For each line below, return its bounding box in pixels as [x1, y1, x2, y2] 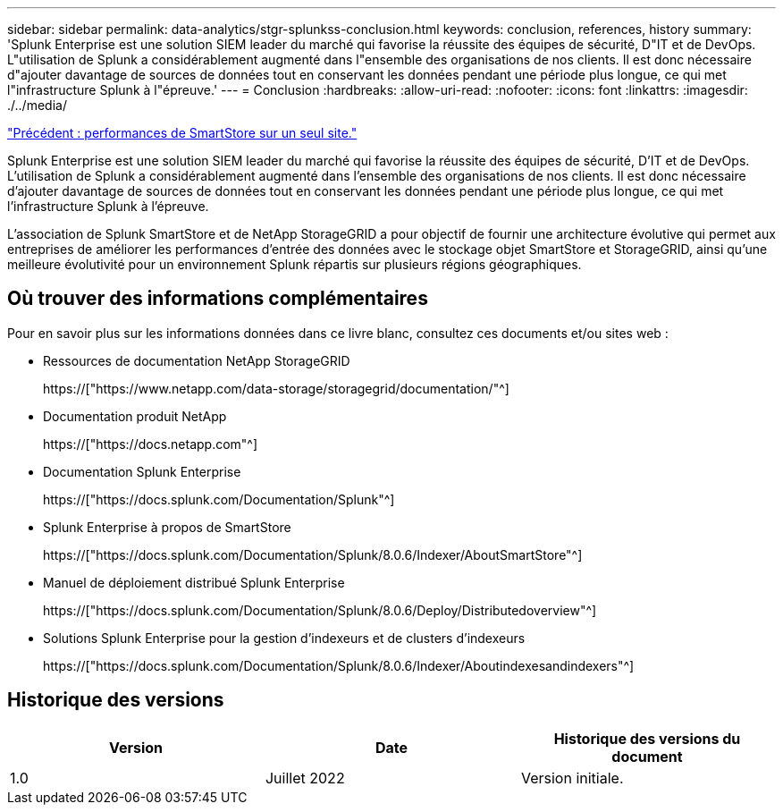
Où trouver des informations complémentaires [7, 287, 428, 310]
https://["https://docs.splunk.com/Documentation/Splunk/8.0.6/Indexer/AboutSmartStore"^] [43, 546, 583, 562]
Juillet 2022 [265, 768, 345, 787]
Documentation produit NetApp [43, 408, 227, 424]
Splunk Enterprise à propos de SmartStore [43, 519, 291, 535]
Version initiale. [520, 768, 624, 787]
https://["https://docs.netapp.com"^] [43, 436, 258, 452]
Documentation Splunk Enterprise [43, 463, 241, 479]
